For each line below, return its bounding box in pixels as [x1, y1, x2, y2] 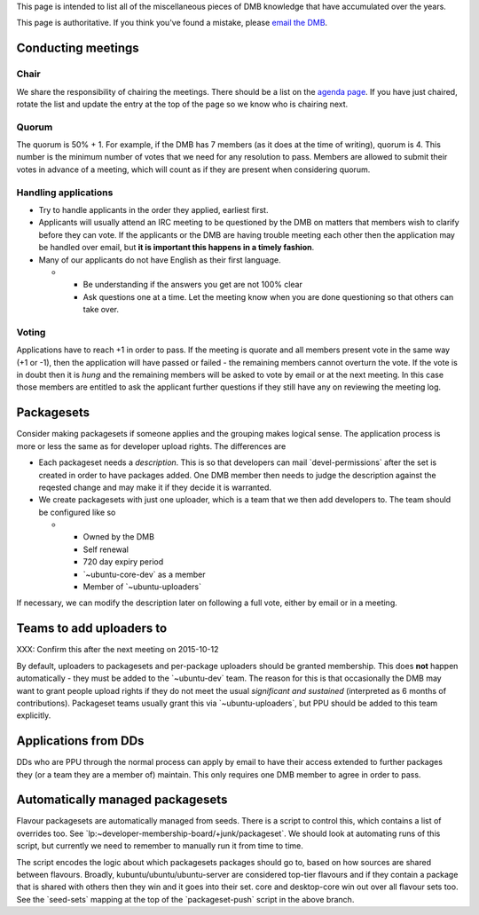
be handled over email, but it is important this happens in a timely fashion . [38, 242, 315, 253]
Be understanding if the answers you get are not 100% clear [82, 280, 303, 290]
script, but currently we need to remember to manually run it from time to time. [16, 840, 303, 851]
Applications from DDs [16, 733, 145, 749]
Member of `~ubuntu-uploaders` [82, 581, 202, 592]
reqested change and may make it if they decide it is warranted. [38, 482, 272, 493]
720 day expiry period [82, 556, 164, 567]
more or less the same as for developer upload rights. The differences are [16, 440, 287, 452]
